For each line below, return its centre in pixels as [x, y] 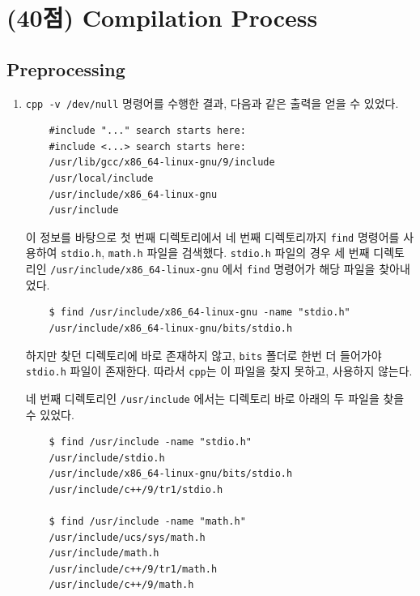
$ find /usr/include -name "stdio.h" [150, 442]
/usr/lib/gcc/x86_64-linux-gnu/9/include [162, 163]
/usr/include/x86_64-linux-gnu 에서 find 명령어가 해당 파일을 [213, 269]
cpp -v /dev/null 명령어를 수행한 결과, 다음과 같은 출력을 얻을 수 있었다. [212, 103]
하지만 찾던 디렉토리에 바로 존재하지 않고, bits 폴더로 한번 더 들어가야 [204, 355]
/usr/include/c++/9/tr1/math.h [133, 569]
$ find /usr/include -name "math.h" [147, 522]
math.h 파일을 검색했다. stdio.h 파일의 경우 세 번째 [239, 253]
